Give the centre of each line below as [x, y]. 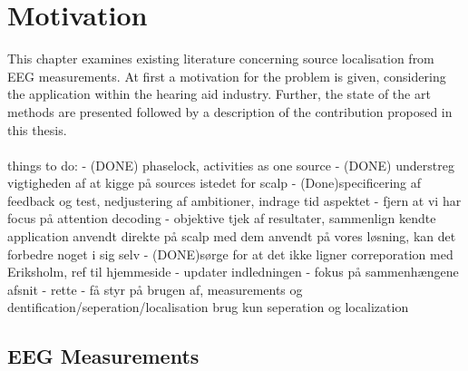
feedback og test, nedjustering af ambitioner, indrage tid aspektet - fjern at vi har [234, 200]
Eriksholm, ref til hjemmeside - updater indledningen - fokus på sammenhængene [233, 272]
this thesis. [37, 129]
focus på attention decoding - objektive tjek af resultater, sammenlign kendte [222, 218]
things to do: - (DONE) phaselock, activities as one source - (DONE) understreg [231, 165]
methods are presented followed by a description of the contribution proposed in [230, 111]
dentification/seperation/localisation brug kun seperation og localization [208, 307]
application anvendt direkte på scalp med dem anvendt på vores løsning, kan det [232, 236]
